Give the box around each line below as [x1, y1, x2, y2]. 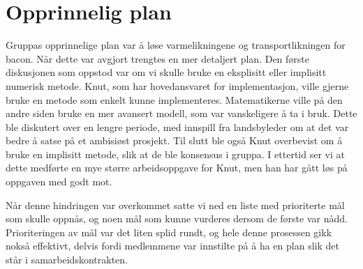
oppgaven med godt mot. [6, 174, 112, 189]
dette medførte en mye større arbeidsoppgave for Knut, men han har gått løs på [6, 160, 348, 175]
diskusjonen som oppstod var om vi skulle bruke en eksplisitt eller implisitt [6, 65, 327, 79]
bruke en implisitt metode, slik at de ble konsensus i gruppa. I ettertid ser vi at [6, 146, 345, 161]
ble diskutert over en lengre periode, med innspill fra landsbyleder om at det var [6, 119, 349, 134]
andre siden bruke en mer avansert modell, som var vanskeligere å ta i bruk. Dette [6, 106, 357, 121]
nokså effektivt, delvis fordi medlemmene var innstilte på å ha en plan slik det [6, 238, 339, 253]
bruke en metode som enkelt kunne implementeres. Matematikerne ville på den [6, 92, 343, 107]
